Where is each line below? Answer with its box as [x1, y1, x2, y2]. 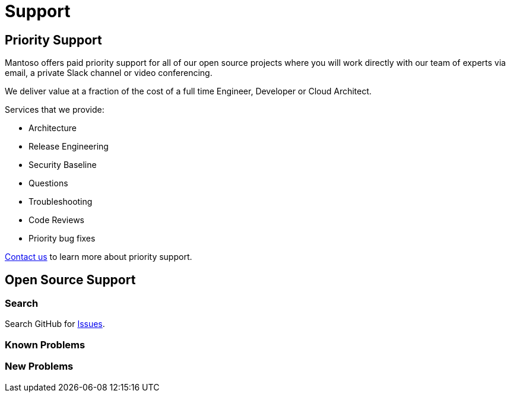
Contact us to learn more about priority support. [5, 252, 192, 262]
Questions [28, 178, 68, 189]
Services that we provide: [5, 104, 104, 115]
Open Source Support [5, 272, 136, 287]
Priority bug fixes [28, 233, 96, 244]
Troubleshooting [28, 196, 93, 207]
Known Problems [5, 338, 85, 351]
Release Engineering [28, 141, 109, 152]
